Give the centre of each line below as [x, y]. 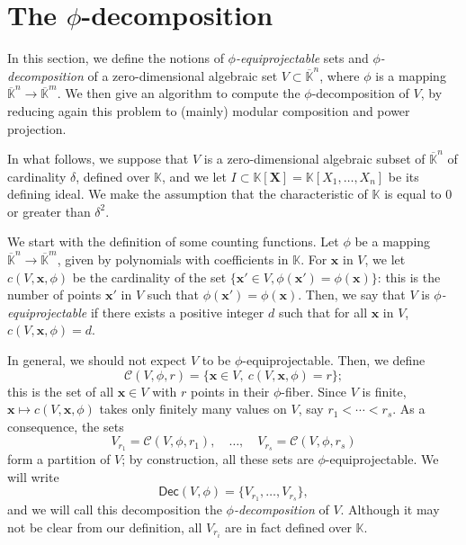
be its [403, 176]
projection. [37, 128]
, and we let [194, 176]
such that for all [323, 312]
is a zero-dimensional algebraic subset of [314, 159]
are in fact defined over [288, 527]
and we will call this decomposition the [115, 509]
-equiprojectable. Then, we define [334, 360]
